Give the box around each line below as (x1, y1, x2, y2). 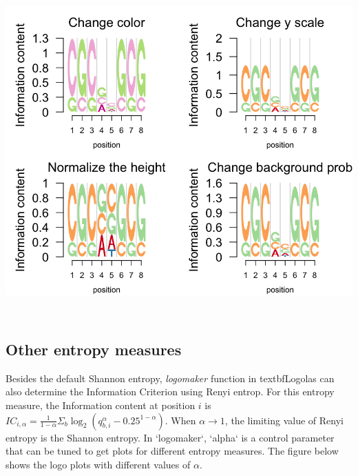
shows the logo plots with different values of (6, 457, 191, 471)
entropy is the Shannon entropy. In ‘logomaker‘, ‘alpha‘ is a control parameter (6, 430, 335, 444)
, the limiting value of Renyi (224, 413, 344, 427)
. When (165, 413, 196, 427)
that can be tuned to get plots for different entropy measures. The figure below (6, 444, 339, 458)
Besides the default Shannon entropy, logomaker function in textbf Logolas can (6, 370, 335, 385)
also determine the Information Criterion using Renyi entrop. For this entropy (6, 384, 335, 399)
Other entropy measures (6, 338, 182, 359)
